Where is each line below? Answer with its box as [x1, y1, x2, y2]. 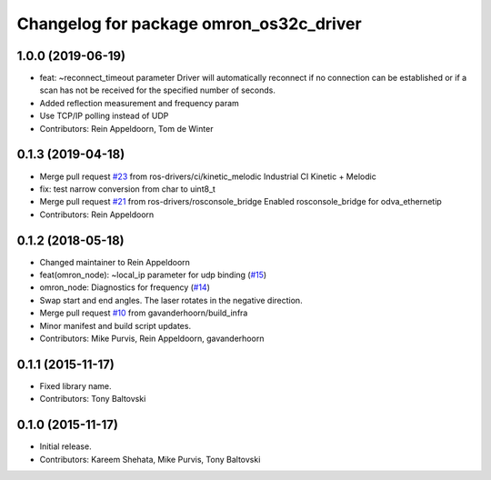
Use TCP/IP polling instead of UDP [39, 110, 169, 122]
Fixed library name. [39, 380, 113, 391]
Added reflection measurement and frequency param [39, 97, 240, 108]
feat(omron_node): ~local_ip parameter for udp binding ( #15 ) [39, 269, 267, 280]
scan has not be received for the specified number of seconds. [39, 85, 276, 95]
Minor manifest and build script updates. [39, 320, 191, 331]
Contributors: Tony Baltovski [39, 394, 146, 405]
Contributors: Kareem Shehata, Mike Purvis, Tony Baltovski [39, 454, 261, 465]
